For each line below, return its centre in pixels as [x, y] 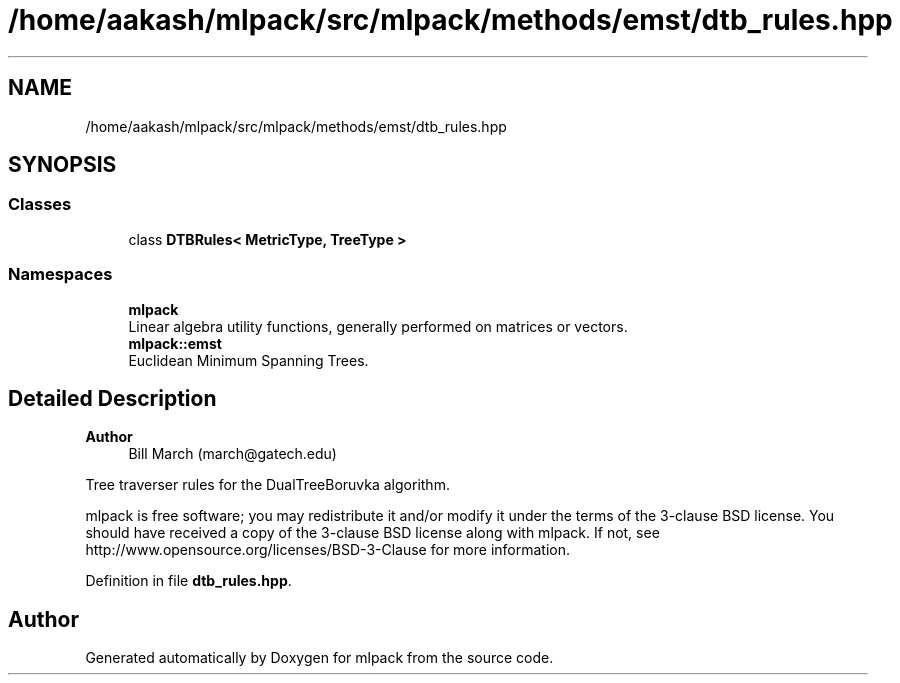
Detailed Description [112, 398]
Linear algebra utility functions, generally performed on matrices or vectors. [378, 326]
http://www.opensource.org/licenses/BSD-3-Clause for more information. [327, 550]
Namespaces [60, 274]
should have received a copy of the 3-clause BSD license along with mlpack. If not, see [372, 533]
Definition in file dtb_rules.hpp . [188, 581]
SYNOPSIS [62, 165]
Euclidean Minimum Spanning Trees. [248, 360]
